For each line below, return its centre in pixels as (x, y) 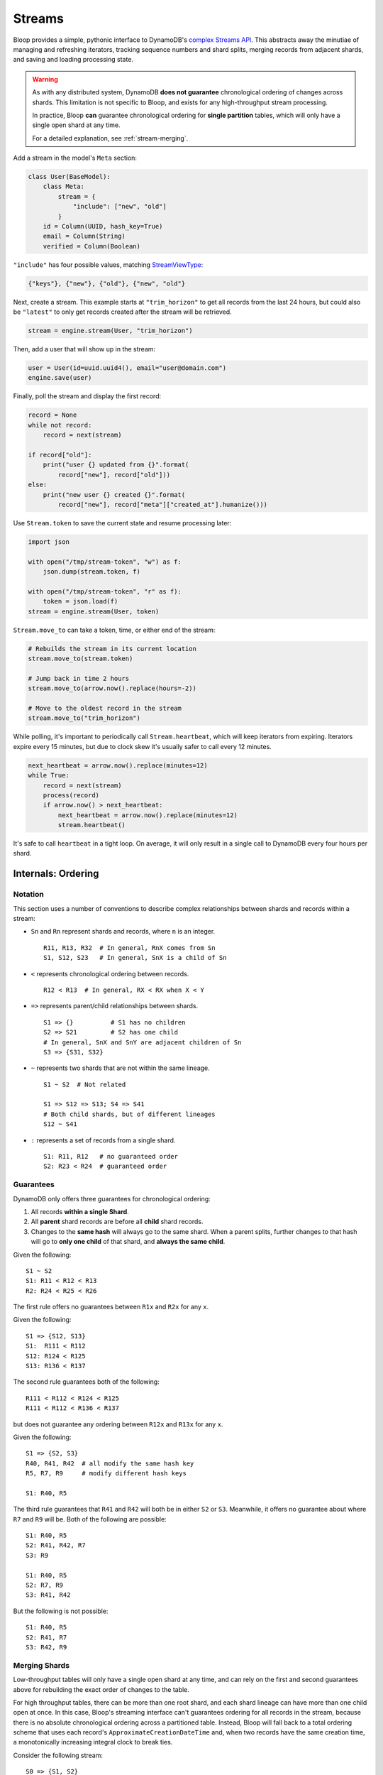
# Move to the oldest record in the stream (105, 708)
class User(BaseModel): (70, 177)
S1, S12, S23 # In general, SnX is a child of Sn (135, 958)
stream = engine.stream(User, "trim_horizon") (110, 331)
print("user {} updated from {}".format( (116, 465)
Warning (45, 79)
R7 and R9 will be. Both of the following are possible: (90, 1519)
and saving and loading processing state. (73, 60)
